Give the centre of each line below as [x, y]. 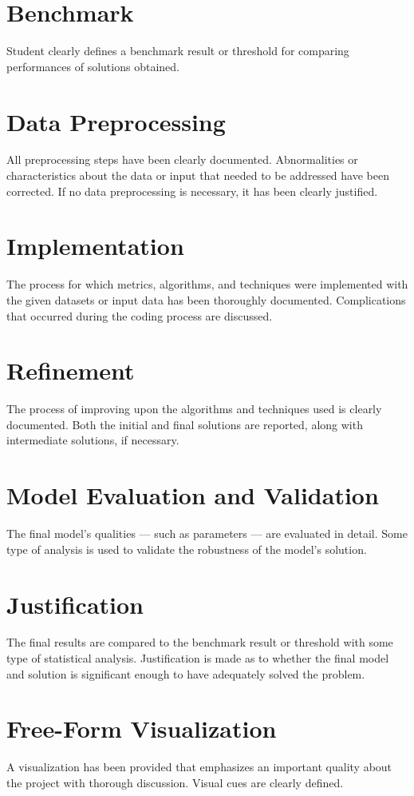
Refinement [71, 370]
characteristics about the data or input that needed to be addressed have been [198, 175]
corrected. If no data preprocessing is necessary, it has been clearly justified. [192, 191]
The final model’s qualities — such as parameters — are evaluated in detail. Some [207, 533]
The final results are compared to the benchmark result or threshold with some [200, 642]
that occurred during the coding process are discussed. [140, 315]
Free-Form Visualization [142, 728]
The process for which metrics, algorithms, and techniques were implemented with [207, 284]
